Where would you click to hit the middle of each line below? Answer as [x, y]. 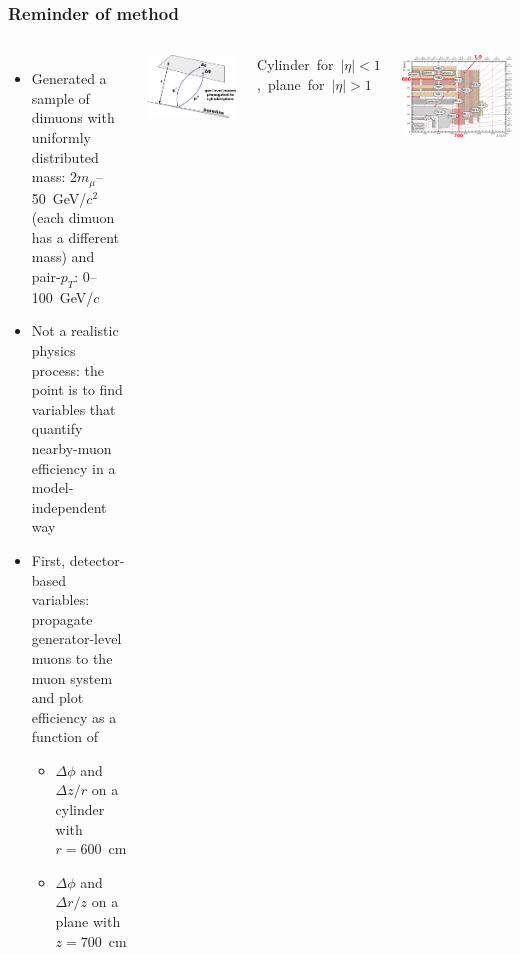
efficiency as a [74, 716]
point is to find [77, 389]
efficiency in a [73, 467]
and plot [57, 697]
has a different [75, 236]
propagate [62, 618]
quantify [57, 428]
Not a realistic [75, 330]
